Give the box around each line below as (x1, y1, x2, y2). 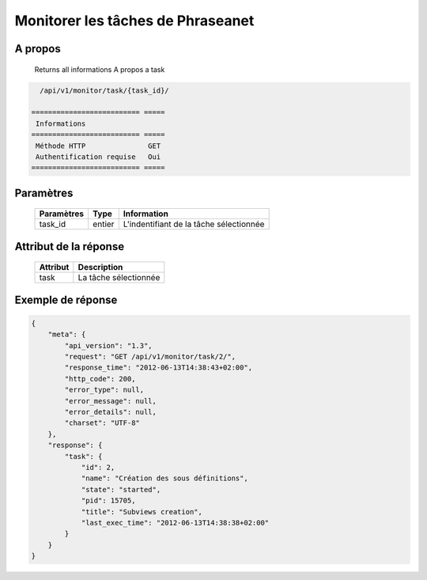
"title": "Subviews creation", (81, 507, 203, 516)
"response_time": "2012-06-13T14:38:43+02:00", (64, 363, 253, 372)
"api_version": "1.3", (64, 341, 153, 350)
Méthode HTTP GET (36, 141, 161, 150)
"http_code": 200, (64, 374, 136, 383)
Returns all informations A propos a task (34, 64, 165, 74)
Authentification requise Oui (36, 152, 161, 161)
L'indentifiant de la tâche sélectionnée (123, 218, 265, 229)
